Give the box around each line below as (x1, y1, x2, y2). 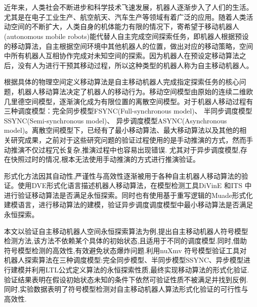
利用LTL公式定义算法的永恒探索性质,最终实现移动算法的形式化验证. (31, 265, 250, 275)
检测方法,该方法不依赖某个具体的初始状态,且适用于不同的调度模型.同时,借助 (4, 235, 247, 246)
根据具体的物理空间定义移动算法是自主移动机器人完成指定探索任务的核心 (4, 77, 239, 87)
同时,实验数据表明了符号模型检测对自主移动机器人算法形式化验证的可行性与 (4, 284, 248, 294)
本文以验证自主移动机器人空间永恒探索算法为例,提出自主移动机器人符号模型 (4, 226, 248, 236)
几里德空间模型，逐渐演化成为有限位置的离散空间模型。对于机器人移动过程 (4, 96, 246, 106)
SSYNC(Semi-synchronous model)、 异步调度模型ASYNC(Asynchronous (4, 115, 227, 125)
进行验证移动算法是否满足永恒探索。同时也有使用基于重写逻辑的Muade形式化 (4, 190, 253, 200)
